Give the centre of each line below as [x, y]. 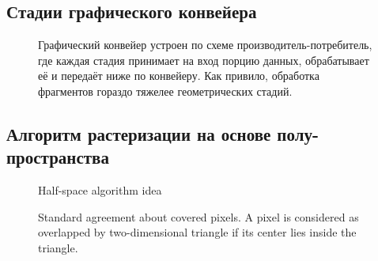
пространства [58, 157]
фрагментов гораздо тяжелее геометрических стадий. [165, 91]
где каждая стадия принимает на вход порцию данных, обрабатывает [204, 60]
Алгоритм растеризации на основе [139, 133]
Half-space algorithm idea [100, 190]
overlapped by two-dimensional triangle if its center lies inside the [197, 232]
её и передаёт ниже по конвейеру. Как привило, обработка [179, 76]
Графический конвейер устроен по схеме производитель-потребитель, [205, 45]
